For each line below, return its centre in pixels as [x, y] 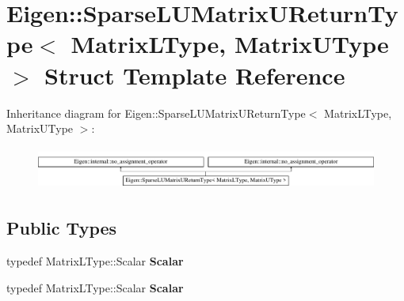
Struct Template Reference [195, 75]
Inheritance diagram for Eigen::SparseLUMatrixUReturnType [156, 113]
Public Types [62, 228]
